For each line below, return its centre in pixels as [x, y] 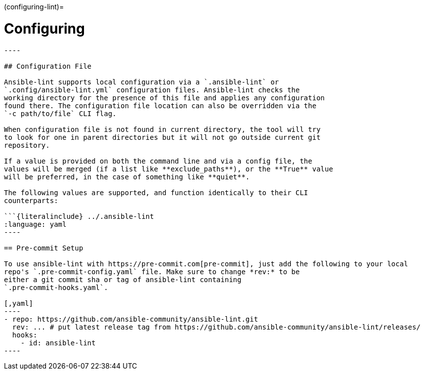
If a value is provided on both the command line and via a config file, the [158, 161]
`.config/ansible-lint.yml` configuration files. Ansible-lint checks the [152, 90]
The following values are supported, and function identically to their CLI [156, 192]
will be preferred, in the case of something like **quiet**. [127, 177]
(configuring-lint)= [34, 7]
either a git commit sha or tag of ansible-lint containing [123, 279]
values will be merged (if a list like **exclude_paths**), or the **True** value [169, 169]
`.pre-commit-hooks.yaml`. [56, 287]
